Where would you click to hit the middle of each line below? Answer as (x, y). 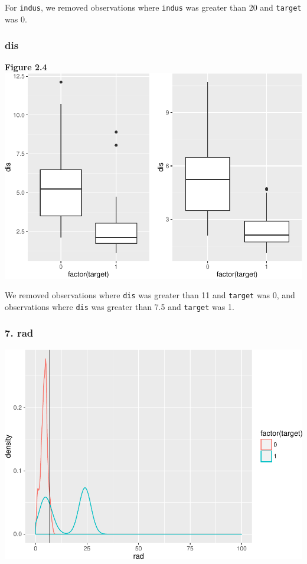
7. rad (19, 333)
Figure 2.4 (26, 67)
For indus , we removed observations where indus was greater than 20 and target (153, 7)
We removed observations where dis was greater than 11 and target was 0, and (150, 295)
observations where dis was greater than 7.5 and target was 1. (120, 306)
